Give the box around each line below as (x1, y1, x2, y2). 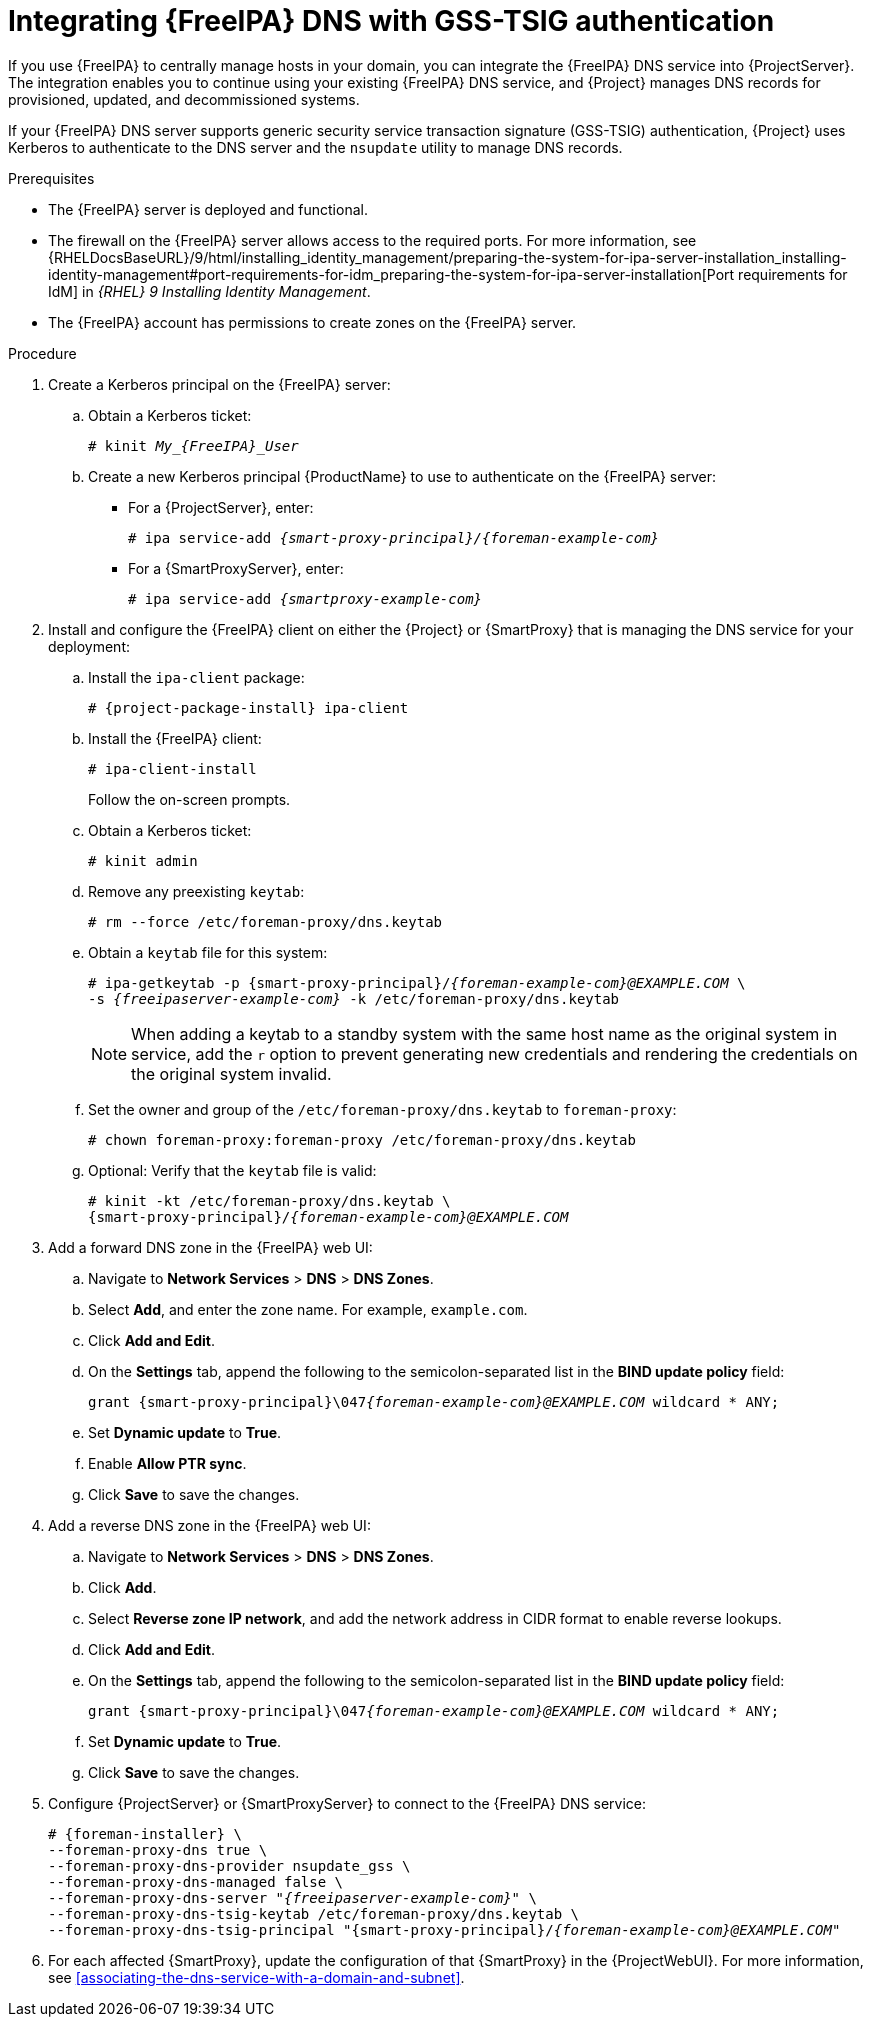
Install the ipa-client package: (88, 668, 305, 686)
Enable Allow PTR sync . (88, 1454, 247, 1472)
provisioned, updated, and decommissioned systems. (8, 90, 360, 108)
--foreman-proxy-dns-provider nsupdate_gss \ (48, 1857, 411, 1874)
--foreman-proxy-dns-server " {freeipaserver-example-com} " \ (48, 1889, 537, 1906)
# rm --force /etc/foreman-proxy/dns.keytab (88, 913, 443, 930)
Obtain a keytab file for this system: (88, 943, 328, 961)
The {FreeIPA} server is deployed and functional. (48, 200, 368, 218)
